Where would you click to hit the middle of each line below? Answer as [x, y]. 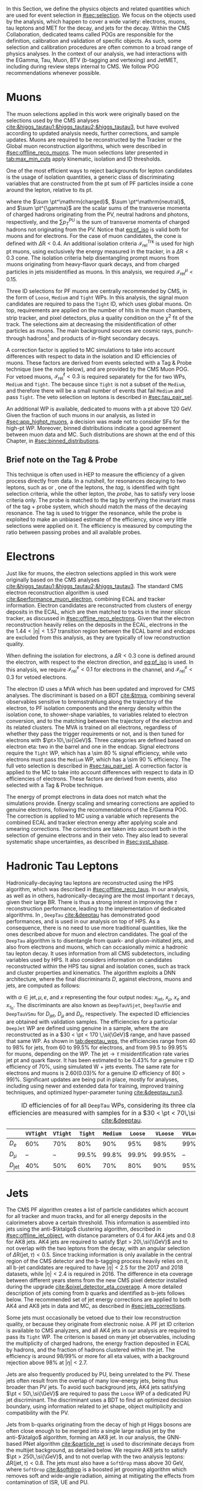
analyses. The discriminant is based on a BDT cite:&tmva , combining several [101, 695]
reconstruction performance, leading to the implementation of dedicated [96, 909]
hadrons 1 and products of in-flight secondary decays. [93, 338]
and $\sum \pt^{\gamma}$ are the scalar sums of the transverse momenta [98, 208]
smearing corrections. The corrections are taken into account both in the [96, 829]
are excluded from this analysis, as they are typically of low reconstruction [98, 637]
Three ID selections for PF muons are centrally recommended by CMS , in [97, 291]
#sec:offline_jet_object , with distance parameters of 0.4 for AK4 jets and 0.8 [101, 1236]
